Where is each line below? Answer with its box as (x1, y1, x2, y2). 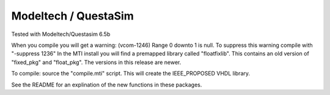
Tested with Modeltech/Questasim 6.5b (11, 30, 111, 38)
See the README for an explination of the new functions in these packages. (11, 81, 202, 88)
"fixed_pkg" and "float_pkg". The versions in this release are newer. (11, 58, 182, 66)
